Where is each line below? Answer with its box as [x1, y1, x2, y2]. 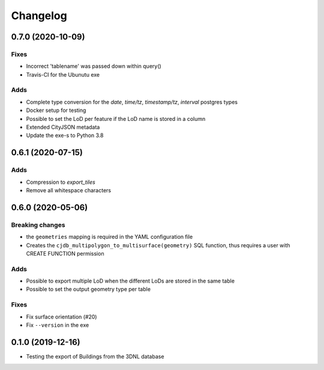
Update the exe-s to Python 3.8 [26, 132, 104, 139]
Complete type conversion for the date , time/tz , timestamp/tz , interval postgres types [26, 98, 238, 105]
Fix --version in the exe [26, 321, 89, 329]
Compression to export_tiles [26, 178, 95, 186]
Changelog [11, 9, 67, 22]
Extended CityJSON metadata [26, 123, 100, 131]
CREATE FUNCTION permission [26, 250, 104, 257]
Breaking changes [11, 220, 65, 229]
